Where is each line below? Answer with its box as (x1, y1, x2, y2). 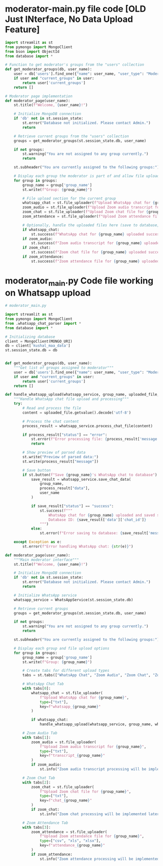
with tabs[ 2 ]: (22, 780, 51, 785)
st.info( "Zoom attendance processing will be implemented (39, 856, 160, 861)
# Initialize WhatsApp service (14, 593, 77, 598)
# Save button (22, 467, 51, 473)
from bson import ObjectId (5, 49, 60, 54)
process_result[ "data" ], (39, 486, 90, 491)
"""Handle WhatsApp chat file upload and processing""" (14, 397, 130, 401)
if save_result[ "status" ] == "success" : (31, 503, 114, 508)
